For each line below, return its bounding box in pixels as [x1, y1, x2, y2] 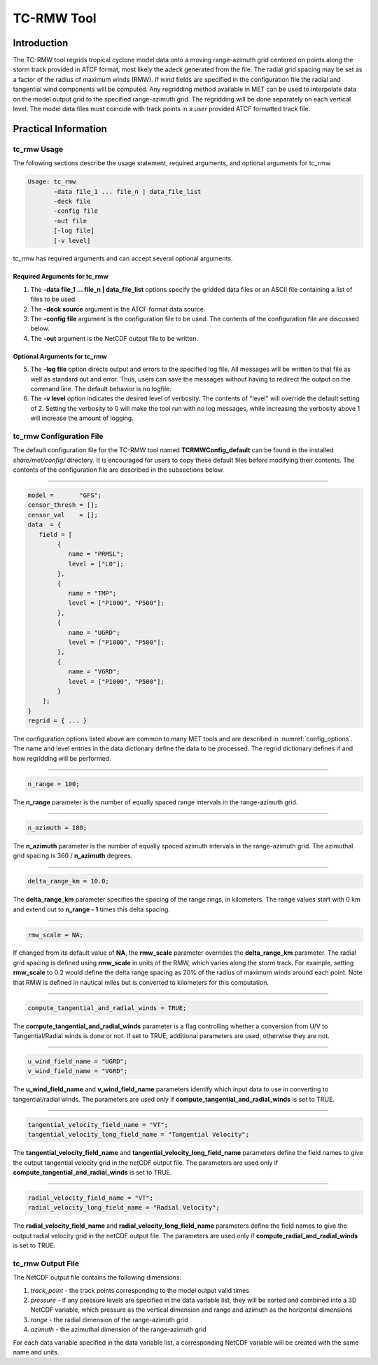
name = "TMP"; [68, 589, 117, 597]
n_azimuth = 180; [27, 823, 87, 832]
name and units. [13, 1347, 59, 1356]
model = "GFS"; [27, 491, 102, 500]
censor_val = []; [27, 511, 98, 519]
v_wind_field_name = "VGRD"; [27, 1067, 128, 1075]
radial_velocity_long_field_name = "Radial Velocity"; [27, 1204, 220, 1212]
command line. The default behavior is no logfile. [30, 385, 171, 393]
